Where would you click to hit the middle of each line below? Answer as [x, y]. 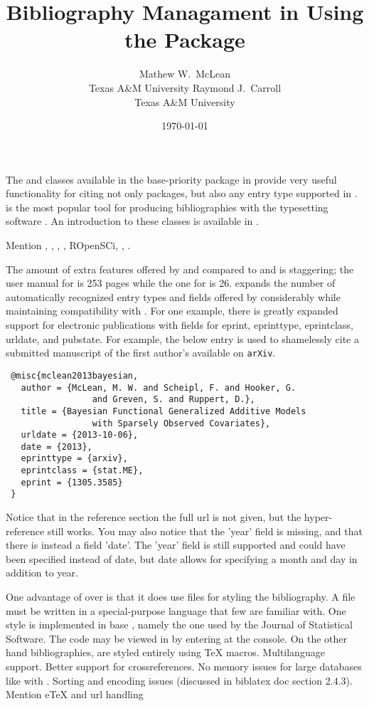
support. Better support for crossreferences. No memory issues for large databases [184, 667]
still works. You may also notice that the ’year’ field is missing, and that [205, 531]
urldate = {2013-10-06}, [80, 435]
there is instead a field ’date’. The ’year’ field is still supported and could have [176, 545]
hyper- [318, 517]
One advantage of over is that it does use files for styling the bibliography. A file [181, 597]
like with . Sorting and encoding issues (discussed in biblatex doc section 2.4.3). [179, 680]
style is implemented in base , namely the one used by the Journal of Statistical [179, 625]
